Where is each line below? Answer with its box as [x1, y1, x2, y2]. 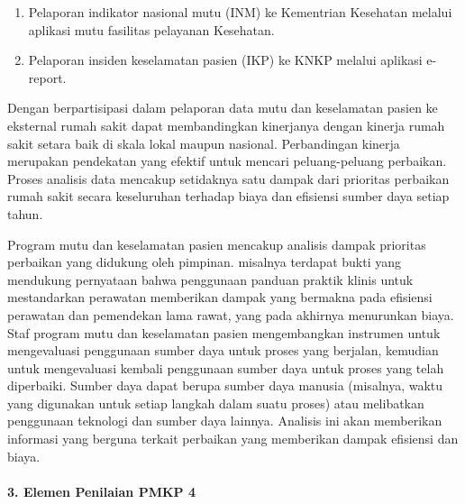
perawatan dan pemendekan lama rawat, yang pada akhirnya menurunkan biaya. [7, 305, 454, 324]
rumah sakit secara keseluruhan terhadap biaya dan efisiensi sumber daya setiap [7, 187, 450, 206]
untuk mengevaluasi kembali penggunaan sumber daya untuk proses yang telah [7, 358, 444, 377]
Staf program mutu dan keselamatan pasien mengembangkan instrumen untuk [7, 323, 441, 342]
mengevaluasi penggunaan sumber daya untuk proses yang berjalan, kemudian [7, 341, 439, 360]
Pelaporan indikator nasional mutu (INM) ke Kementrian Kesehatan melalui [28, 3, 452, 21]
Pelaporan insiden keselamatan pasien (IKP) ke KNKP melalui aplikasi [28, 50, 423, 69]
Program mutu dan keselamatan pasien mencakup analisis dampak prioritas [7, 234, 426, 253]
